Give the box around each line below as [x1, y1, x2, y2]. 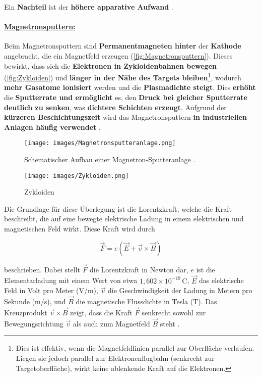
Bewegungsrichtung [4, 318, 63, 328]
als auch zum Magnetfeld [73, 318, 150, 328]
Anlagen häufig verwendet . [4, 121, 101, 132]
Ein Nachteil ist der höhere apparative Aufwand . [4, 2, 173, 12]
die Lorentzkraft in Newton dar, [90, 264, 188, 274]
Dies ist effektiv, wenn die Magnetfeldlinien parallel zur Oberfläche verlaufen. [16, 343, 254, 353]
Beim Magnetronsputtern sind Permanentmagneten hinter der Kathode [4, 40, 241, 51]
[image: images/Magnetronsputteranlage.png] [24, 139, 176, 147]
